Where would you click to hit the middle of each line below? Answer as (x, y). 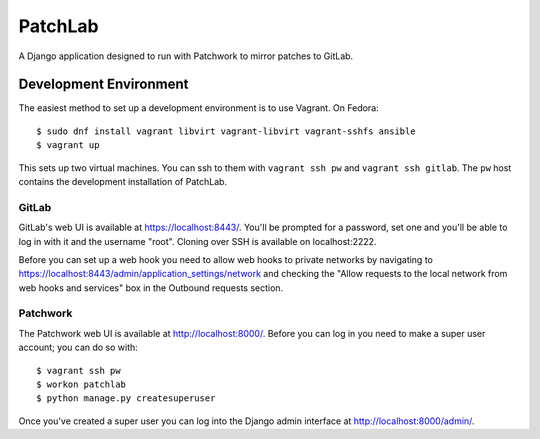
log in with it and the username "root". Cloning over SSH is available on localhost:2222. (197, 241)
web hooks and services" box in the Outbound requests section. (151, 287)
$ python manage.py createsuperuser (126, 398)
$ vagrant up (68, 145)
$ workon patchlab (81, 384)
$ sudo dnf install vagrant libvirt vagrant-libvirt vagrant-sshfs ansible (226, 131)
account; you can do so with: (78, 347)
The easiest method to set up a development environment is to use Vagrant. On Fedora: (198, 108)
